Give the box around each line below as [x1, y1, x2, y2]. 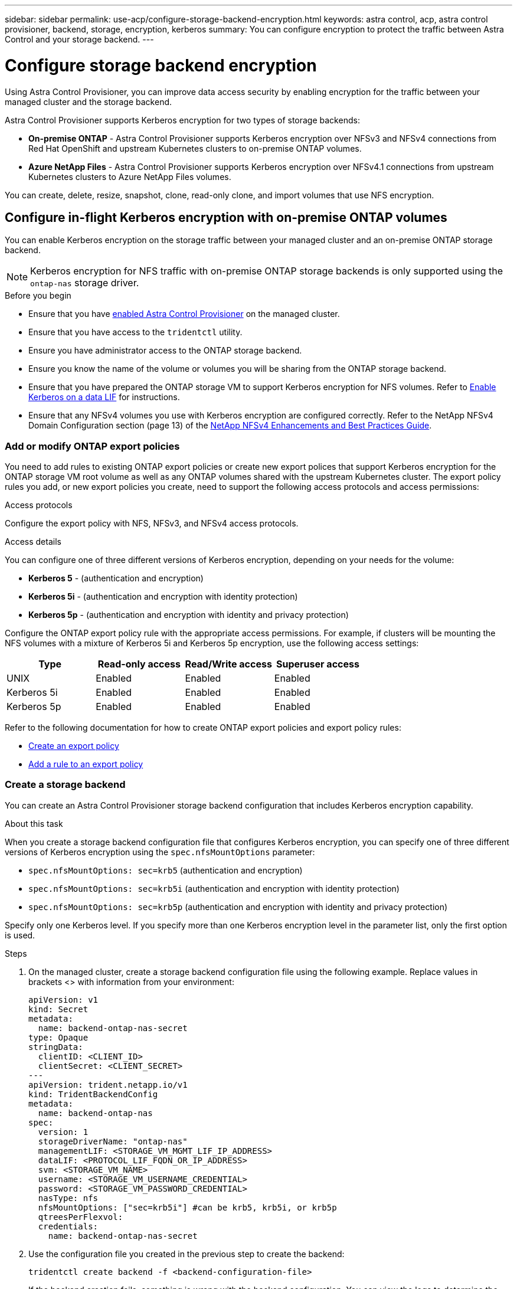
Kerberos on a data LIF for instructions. [28, 392, 180, 403]
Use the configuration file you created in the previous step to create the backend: [28, 1248, 345, 1259]
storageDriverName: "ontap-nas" [38, 1136, 188, 1146]
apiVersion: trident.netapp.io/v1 [28, 1079, 188, 1090]
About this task [5, 818, 63, 829]
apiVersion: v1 [28, 994, 99, 1005]
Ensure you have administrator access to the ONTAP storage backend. [28, 345, 302, 356]
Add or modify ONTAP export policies [5, 440, 180, 452]
